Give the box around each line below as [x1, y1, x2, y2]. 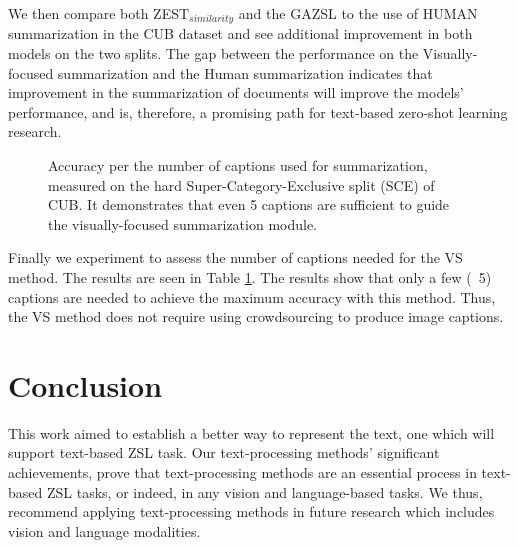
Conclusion [8, 364, 163, 405]
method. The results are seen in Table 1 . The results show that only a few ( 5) [8, 266, 492, 287]
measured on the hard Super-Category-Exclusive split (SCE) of [48, 174, 435, 195]
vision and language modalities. [8, 520, 201, 541]
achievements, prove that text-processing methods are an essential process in [8, 462, 477, 483]
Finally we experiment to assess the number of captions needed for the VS [8, 247, 463, 268]
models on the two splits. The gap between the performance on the [8, 43, 419, 64]
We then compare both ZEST [8, 3, 190, 23]
